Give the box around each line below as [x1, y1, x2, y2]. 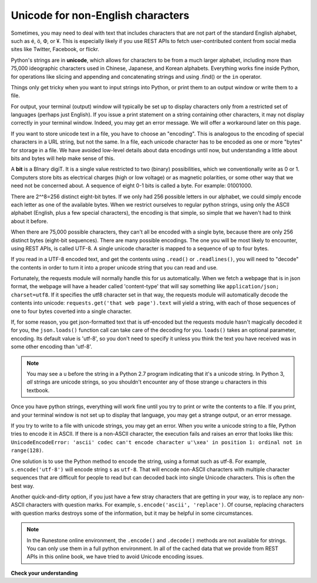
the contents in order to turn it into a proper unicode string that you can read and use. [11, 264, 218, 271]
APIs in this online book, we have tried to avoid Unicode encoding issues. [26, 553, 204, 560]
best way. [11, 482, 35, 489]
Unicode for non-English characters [11, 9, 190, 22]
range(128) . [11, 447, 44, 454]
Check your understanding [11, 569, 78, 577]
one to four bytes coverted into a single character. [11, 308, 132, 315]
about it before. [11, 218, 48, 225]
